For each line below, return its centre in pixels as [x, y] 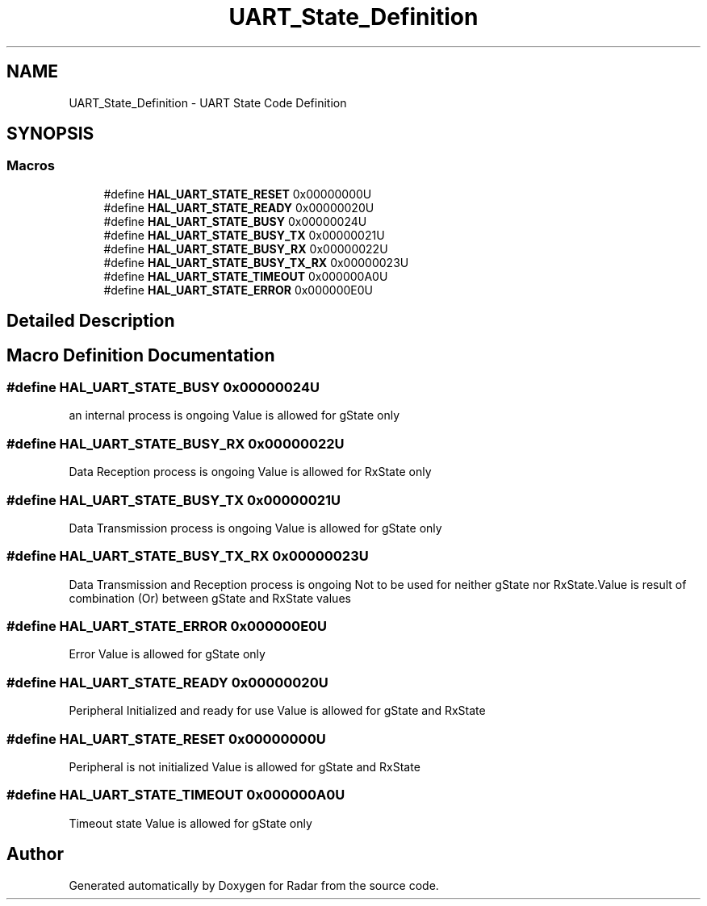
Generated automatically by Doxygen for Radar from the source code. [254, 885]
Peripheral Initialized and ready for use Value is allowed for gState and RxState [277, 711]
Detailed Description [91, 321]
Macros [31, 166]
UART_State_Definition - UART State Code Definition [208, 102]
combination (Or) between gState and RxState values [210, 598]
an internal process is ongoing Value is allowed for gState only [234, 415]
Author [35, 854]
